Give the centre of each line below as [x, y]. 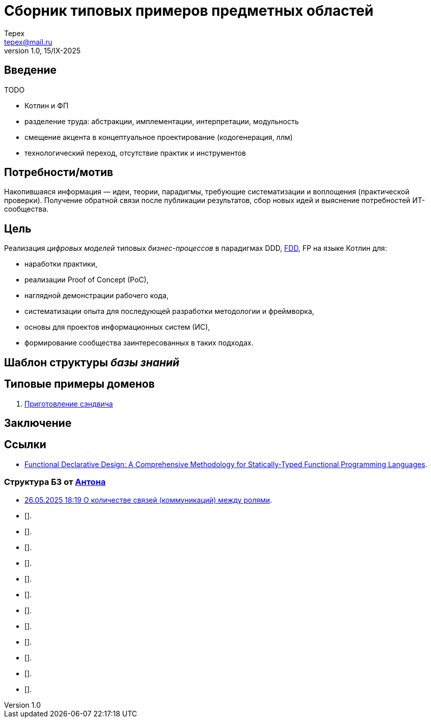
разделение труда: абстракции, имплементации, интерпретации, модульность [162, 121]
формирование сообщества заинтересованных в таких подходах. [139, 343]
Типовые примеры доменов [80, 384]
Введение [31, 70]
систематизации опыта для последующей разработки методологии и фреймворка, [169, 311]
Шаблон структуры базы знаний [92, 362]
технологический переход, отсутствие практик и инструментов [135, 153]
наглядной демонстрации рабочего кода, [97, 296]
